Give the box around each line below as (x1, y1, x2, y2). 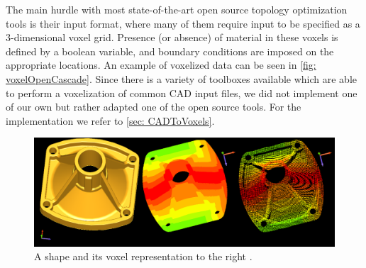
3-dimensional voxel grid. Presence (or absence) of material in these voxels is (6, 30, 338, 45)
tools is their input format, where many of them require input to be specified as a (6, 16, 360, 30)
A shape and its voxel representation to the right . (34, 249, 253, 264)
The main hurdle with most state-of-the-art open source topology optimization (6, 2, 348, 16)
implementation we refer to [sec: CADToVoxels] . (6, 113, 215, 128)
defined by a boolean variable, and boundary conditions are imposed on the (6, 43, 334, 58)
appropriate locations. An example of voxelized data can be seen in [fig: (6, 57, 316, 72)
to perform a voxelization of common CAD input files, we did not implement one (6, 85, 357, 100)
